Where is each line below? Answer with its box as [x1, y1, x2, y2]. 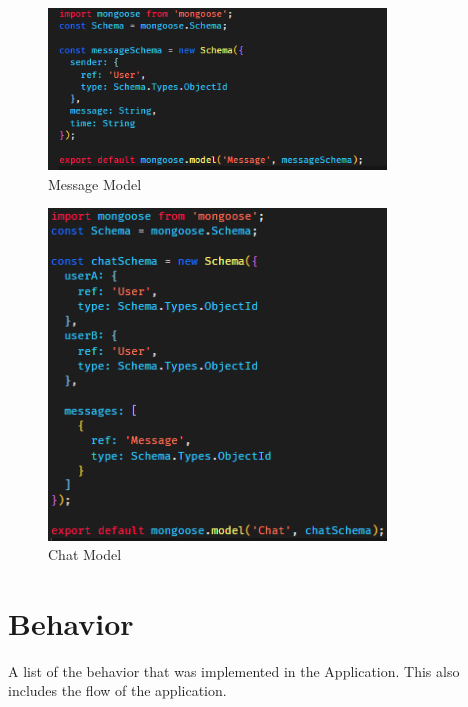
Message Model [48, 173, 142, 194]
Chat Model [48, 544, 122, 565]
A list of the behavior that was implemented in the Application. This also [8, 660, 460, 681]
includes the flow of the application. [8, 680, 227, 701]
